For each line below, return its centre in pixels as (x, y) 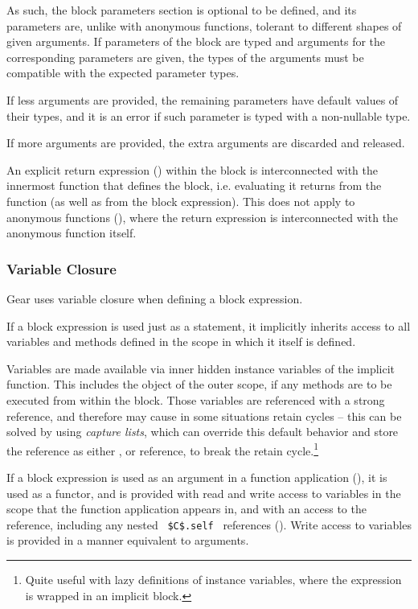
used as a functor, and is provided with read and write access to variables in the (204, 493)
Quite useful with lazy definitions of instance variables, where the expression (213, 579)
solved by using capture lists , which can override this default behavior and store (203, 432)
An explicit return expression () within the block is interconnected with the (193, 169)
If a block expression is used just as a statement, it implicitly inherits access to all (209, 325)
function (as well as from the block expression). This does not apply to (181, 201)
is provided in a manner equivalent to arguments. (128, 540)
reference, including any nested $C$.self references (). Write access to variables (209, 524)
